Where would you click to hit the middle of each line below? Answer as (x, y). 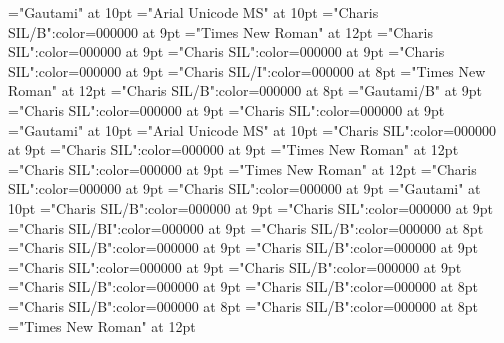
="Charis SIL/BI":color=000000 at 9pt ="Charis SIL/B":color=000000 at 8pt (246, 227)
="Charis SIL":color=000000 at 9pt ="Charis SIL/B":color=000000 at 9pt (235, 266)
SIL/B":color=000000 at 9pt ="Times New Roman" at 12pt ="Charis (221, 31)
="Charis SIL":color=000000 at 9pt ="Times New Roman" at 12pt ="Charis (242, 168)
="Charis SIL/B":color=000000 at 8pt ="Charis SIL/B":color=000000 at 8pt (243, 305)
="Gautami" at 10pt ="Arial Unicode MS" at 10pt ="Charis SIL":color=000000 (252, 129)
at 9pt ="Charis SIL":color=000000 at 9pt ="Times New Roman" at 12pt (233, 149)
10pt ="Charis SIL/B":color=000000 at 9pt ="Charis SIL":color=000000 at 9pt (251, 207)
